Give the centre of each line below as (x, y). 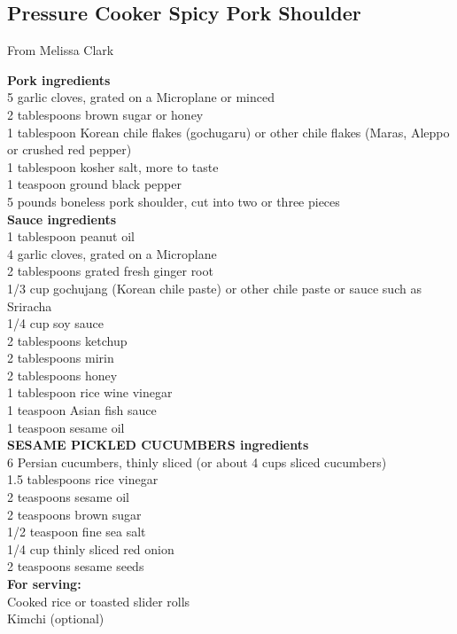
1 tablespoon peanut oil (71, 236)
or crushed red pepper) (70, 149)
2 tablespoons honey (62, 375)
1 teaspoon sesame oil (66, 427)
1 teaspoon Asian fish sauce (82, 410)
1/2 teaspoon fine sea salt (77, 532)
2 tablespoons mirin (61, 358)
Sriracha (30, 305)
